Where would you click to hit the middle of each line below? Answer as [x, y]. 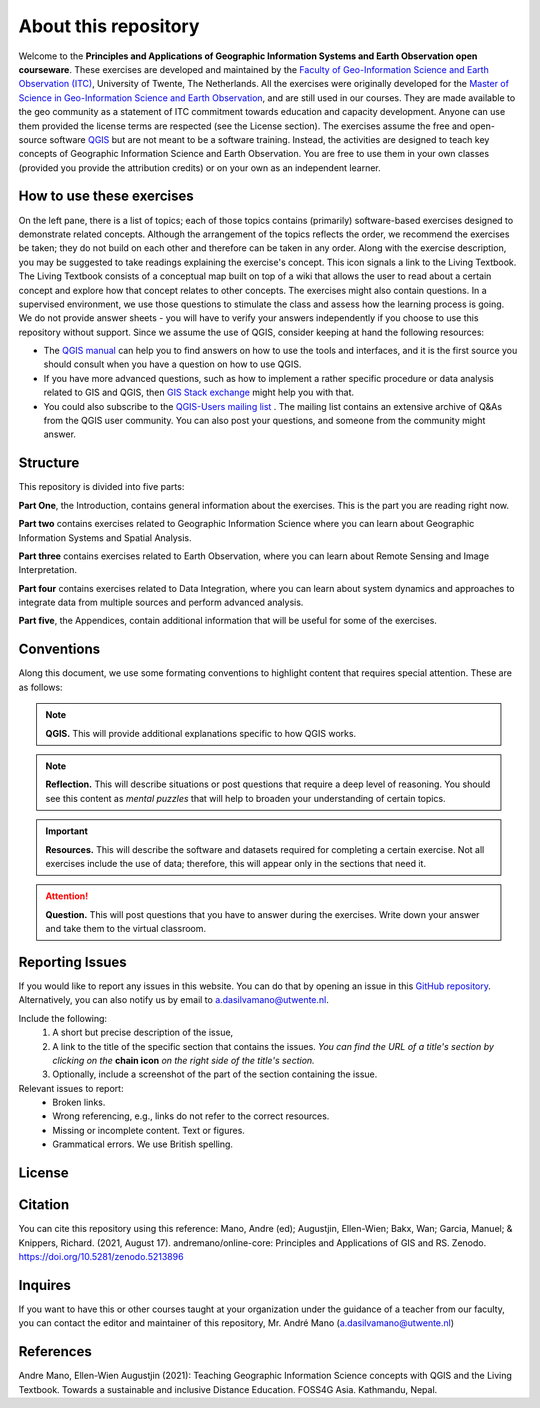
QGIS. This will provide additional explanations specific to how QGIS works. [201, 733]
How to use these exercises [106, 196]
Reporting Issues [72, 961]
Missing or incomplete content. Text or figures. [148, 1130]
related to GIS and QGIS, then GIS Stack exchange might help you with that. [199, 392]
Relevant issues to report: [71, 1088]
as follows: [41, 687]
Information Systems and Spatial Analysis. [105, 537]
